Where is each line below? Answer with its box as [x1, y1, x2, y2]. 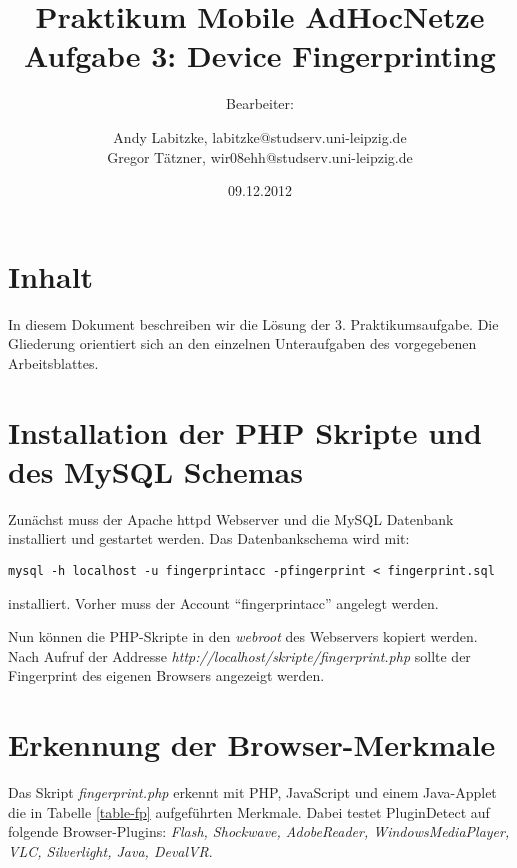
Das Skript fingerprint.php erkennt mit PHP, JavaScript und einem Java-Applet [8, 782, 497, 803]
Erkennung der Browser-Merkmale [8, 724, 496, 765]
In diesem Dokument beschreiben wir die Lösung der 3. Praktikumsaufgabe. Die [8, 313, 499, 334]
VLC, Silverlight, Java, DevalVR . [8, 840, 213, 861]
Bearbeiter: [226, 93, 294, 114]
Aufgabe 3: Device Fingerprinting [24, 35, 496, 76]
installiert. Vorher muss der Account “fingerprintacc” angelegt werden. [8, 592, 439, 613]
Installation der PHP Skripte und [8, 411, 482, 452]
